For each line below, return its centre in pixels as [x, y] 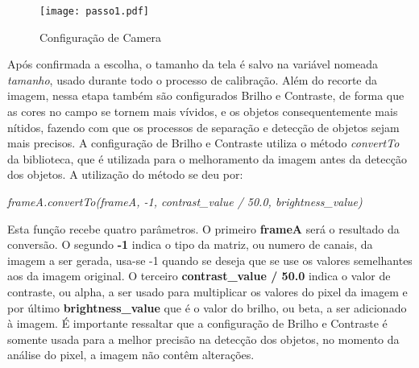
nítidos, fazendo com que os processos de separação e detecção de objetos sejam [203, 127]
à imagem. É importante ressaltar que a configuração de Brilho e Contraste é [197, 323]
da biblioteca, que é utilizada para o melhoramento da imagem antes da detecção [207, 158]
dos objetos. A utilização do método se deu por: [125, 174]
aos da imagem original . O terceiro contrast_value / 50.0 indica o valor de [199, 276]
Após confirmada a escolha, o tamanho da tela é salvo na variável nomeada [193, 64]
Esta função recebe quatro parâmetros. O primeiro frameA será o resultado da [203, 228]
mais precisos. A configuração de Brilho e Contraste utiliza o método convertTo [203, 143]
